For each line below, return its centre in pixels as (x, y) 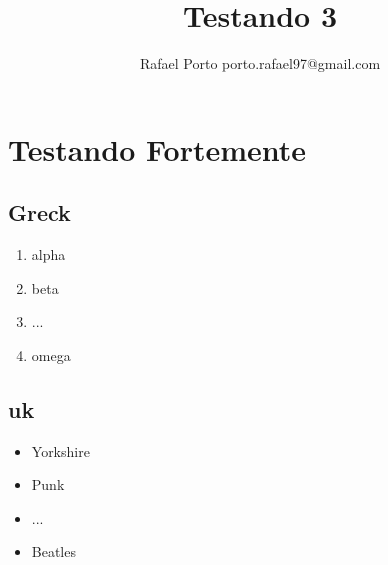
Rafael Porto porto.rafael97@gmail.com (260, 63)
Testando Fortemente (157, 148)
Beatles (53, 551)
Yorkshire (60, 450)
